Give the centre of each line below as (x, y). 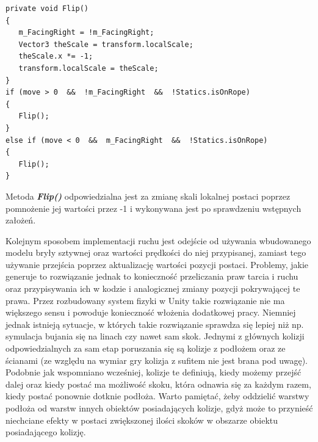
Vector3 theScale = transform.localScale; (106, 44)
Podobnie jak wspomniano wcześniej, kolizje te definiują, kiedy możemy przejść (154, 372)
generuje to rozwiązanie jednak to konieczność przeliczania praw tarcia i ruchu (152, 276)
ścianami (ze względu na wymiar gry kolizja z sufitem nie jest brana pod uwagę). (157, 360)
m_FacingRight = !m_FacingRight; (86, 33)
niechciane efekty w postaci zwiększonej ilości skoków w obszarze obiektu (142, 420)
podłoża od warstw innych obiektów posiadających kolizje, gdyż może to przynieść (159, 408)
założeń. (21, 220)
